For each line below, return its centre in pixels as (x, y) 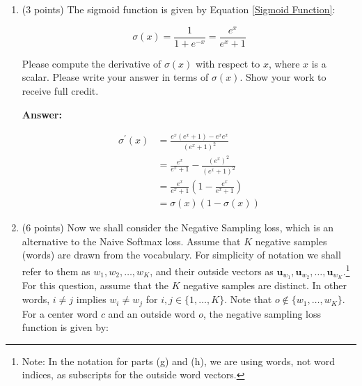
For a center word (60, 313)
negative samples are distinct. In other (265, 285)
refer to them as (56, 271)
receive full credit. (60, 90)
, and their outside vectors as (212, 271)
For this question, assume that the (95, 285)
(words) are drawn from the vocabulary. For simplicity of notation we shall (181, 255)
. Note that (248, 299)
